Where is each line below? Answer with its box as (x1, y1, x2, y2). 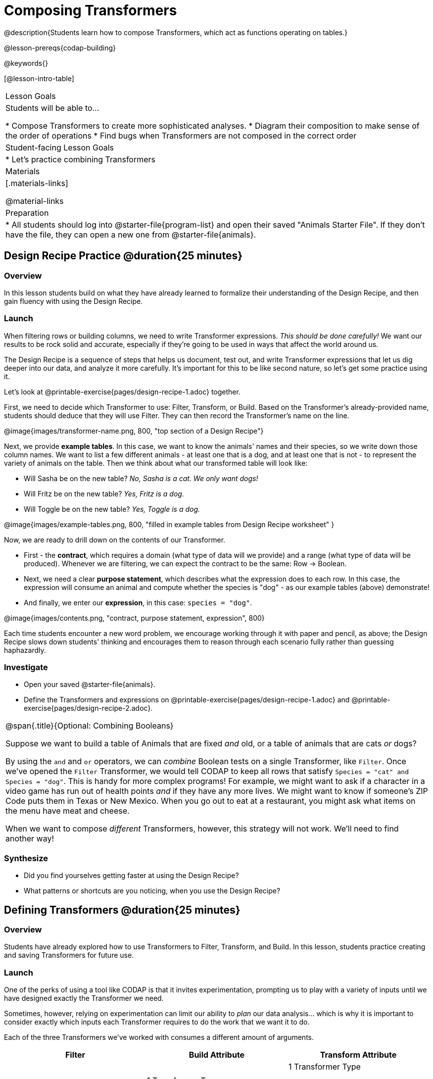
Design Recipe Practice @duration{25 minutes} (4, 249, 243, 262)
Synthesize (4, 853, 48, 863)
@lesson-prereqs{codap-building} (4, 43, 116, 52)
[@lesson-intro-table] (4, 74, 74, 83)
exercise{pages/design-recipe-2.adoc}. (24, 704, 153, 713)
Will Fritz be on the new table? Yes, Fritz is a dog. (24, 489, 184, 498)
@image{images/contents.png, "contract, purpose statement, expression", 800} (4, 613, 265, 622)
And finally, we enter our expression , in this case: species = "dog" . (24, 598, 252, 607)
